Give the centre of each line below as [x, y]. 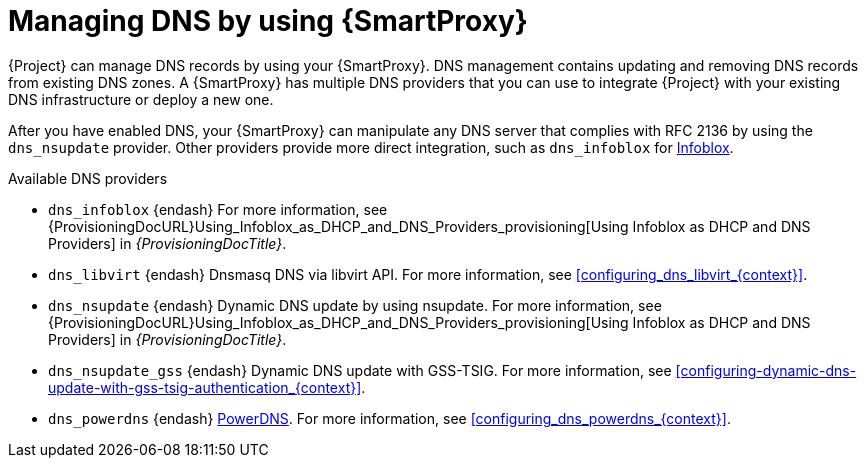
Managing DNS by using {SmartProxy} [268, 21]
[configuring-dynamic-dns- [766, 370]
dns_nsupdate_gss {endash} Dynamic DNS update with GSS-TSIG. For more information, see [360, 370]
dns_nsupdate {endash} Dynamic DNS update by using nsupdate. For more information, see [355, 305]
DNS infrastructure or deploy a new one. [141, 99]
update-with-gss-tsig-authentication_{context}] [205, 387]
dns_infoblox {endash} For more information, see [218, 209]
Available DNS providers [88, 178]
